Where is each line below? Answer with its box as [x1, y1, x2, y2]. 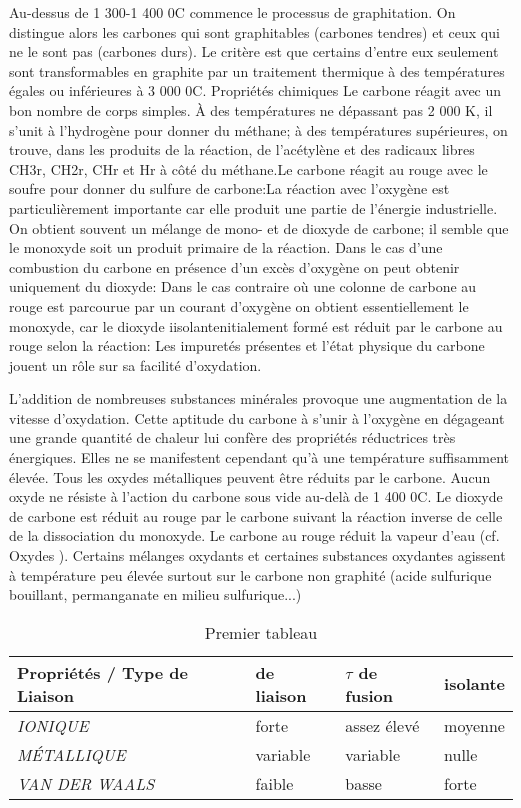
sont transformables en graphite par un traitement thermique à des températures [9, 60, 505, 81]
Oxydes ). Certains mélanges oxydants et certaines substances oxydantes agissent [9, 545, 506, 566]
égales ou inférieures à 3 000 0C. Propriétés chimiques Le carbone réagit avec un [9, 80, 502, 101]
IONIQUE [17, 713, 89, 737]
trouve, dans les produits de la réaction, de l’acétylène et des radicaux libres [9, 139, 475, 160]
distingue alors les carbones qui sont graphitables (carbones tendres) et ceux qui [9, 21, 500, 42]
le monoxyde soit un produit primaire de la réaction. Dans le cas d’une [9, 237, 443, 258]
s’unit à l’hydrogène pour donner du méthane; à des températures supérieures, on [9, 119, 508, 140]
